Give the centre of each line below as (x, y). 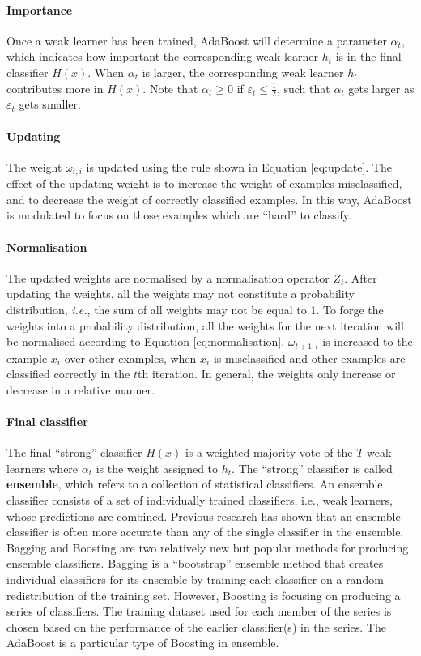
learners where (43, 468)
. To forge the (350, 310)
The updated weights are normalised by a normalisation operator (168, 277)
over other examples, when (130, 358)
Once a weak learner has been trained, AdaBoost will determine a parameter (197, 40)
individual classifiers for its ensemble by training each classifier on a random (195, 579)
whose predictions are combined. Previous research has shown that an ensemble (204, 515)
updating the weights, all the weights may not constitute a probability (181, 294)
